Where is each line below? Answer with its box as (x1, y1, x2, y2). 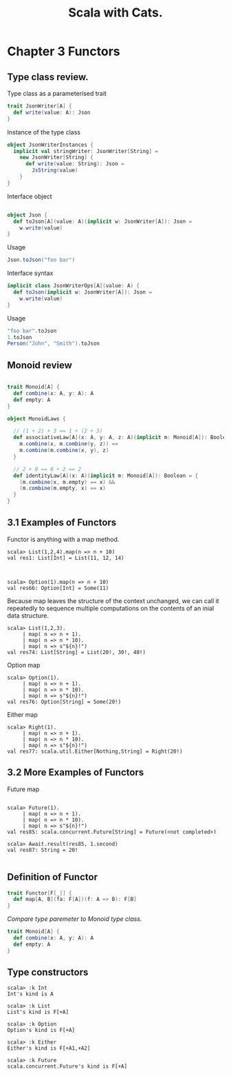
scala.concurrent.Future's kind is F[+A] (7, 1063, 128, 1070)
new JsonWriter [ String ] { (19, 154, 94, 161)
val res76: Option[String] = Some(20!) (7, 698, 122, 705)
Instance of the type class (7, 128, 81, 136)
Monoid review (7, 359, 72, 371)
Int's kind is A (7, 991, 54, 997)
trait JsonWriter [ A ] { (7, 103, 72, 110)
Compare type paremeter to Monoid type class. (7, 915, 142, 923)
